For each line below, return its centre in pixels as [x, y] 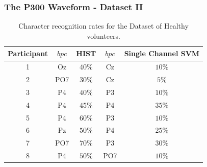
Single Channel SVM [162, 53]
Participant [28, 53]
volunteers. [103, 35]
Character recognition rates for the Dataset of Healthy [103, 26]
